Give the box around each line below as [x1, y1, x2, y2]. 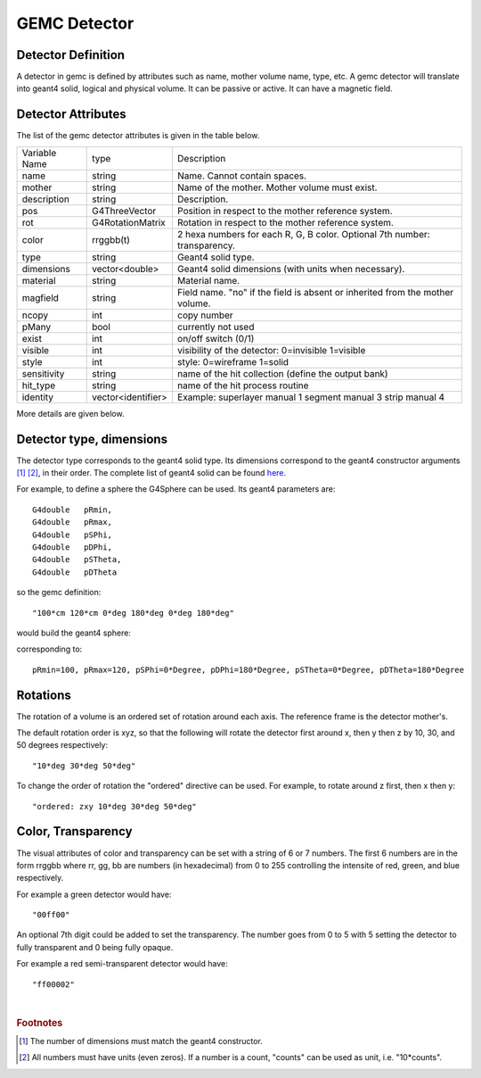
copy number [176, 309, 233, 321]
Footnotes [16, 1016, 63, 1029]
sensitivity [21, 367, 65, 379]
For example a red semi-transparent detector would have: [16, 958, 228, 969]
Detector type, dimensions [16, 431, 168, 446]
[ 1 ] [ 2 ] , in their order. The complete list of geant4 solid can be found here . [16, 468, 287, 478]
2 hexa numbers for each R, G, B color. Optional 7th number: [176, 228, 431, 240]
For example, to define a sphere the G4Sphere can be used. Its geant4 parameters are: [16, 484, 336, 494]
